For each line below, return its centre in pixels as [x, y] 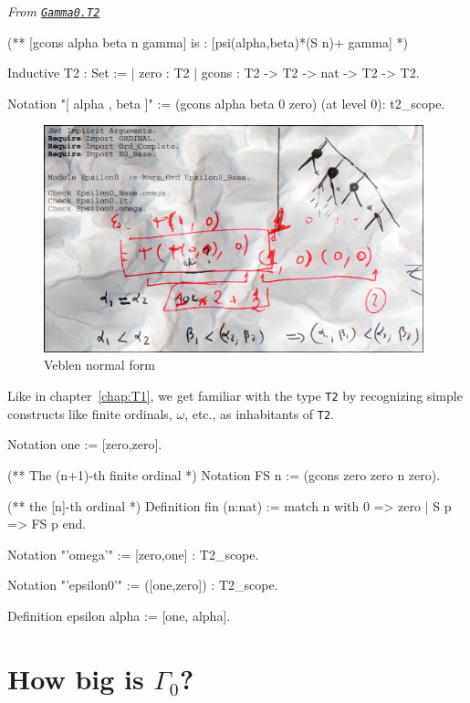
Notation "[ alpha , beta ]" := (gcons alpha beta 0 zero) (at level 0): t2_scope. [226, 103]
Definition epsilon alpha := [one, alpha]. [119, 615]
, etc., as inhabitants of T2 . [259, 413]
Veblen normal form [99, 365]
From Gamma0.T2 [54, 11]
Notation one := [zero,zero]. [85, 444]
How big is [76, 678]
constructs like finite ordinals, [90, 413]
